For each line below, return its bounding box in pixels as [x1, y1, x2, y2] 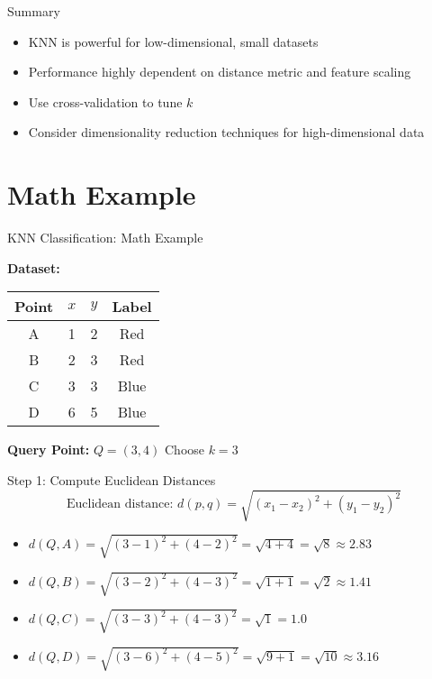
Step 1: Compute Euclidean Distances [7, 470, 216, 489]
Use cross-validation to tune [28, 92, 183, 111]
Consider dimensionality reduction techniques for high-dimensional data [28, 123, 425, 142]
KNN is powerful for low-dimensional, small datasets [28, 32, 319, 50]
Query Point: [7, 440, 90, 459]
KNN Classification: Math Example [7, 228, 203, 247]
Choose [164, 440, 205, 459]
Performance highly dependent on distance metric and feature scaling [28, 62, 411, 81]
